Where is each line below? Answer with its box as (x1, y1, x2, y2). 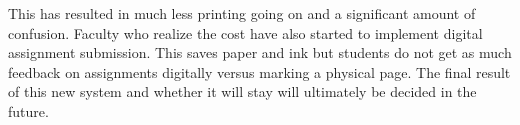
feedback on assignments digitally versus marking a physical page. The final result (8, 61, 511, 82)
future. (8, 100, 49, 121)
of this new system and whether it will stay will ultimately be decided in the (8, 81, 477, 102)
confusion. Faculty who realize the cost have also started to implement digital (8, 22, 483, 43)
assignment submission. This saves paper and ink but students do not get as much (8, 42, 512, 63)
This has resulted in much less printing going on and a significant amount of (8, 3, 476, 23)
